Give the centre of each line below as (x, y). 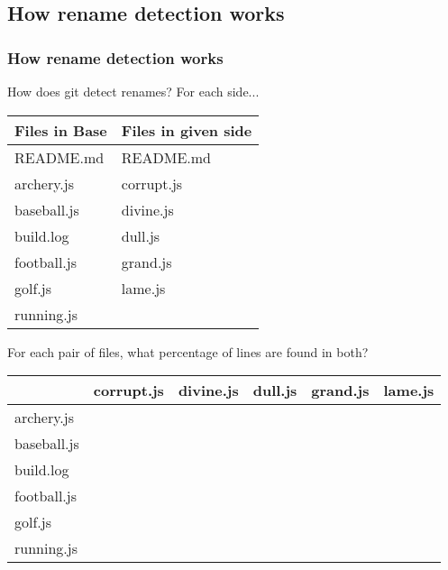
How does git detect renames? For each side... (133, 91)
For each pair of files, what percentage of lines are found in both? (188, 351)
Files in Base (61, 130)
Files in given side (187, 130)
